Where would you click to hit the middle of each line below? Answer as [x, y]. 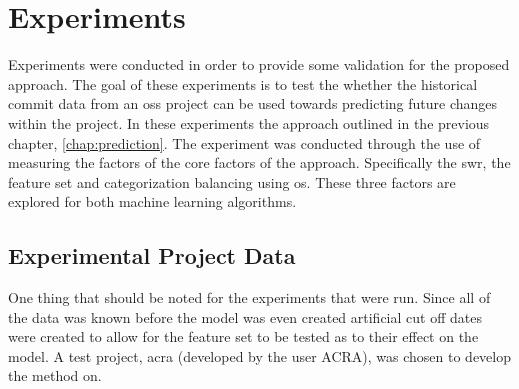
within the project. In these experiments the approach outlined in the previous [249, 122]
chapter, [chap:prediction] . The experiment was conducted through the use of [244, 142]
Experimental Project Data [152, 255]
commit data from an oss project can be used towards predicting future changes [253, 103]
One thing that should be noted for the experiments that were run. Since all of [249, 297]
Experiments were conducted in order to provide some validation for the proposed [259, 64]
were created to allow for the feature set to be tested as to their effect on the [243, 336]
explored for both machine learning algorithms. [152, 201]
